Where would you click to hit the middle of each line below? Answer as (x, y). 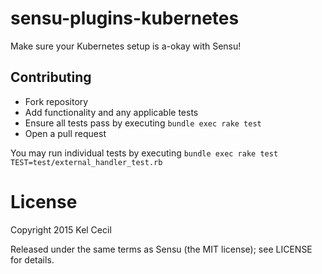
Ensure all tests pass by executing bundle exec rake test (143, 123)
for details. (32, 259)
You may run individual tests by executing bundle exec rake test (144, 153)
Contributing (51, 77)
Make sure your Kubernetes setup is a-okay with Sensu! (126, 46)
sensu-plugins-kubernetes (125, 18)
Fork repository (56, 101)
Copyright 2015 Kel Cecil (61, 229)
